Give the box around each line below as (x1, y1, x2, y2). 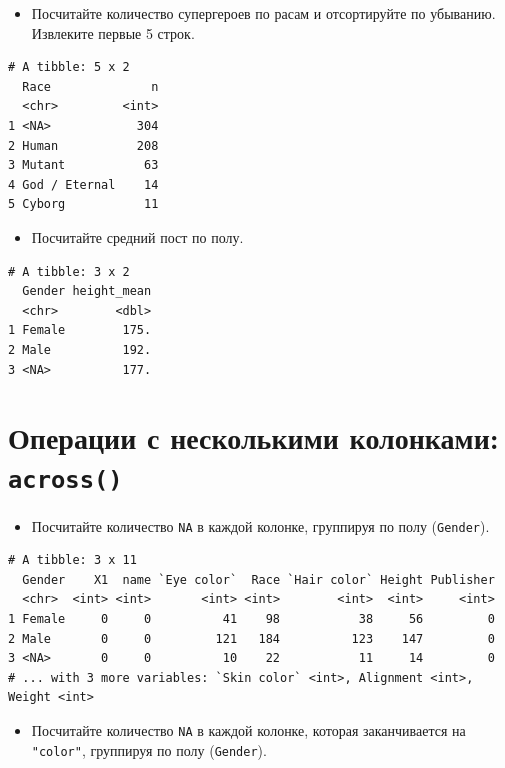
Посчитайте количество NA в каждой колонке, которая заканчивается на (31, 719, 466, 740)
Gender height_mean (22, 284, 152, 299)
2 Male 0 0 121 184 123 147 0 (8, 631, 495, 646)
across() (8, 466, 123, 495)
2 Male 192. (8, 342, 152, 357)
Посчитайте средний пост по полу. (31, 226, 244, 247)
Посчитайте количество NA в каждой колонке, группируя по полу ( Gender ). (31, 515, 490, 536)
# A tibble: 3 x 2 (8, 264, 130, 279)
